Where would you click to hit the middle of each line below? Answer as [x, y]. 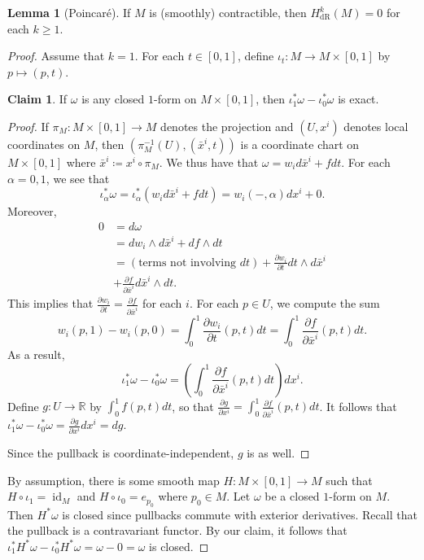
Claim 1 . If [37, 99]
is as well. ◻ [278, 453]
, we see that [78, 178]
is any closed [113, 99]
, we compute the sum [325, 303]
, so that [193, 406]
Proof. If [28, 126]
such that [349, 480]
